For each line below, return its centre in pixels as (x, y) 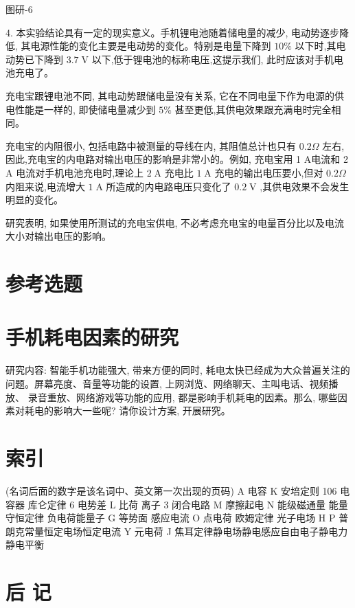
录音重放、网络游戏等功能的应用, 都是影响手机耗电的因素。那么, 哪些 (183, 397)
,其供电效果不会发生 (305, 186)
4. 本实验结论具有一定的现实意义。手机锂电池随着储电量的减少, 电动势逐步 (173, 32)
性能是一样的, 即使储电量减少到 (85, 109)
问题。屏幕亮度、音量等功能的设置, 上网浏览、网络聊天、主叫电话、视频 (167, 383)
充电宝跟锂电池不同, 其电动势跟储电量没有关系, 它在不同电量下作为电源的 (170, 95)
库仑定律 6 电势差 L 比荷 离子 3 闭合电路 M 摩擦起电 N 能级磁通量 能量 (188, 504)
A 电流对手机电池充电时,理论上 (75, 172)
